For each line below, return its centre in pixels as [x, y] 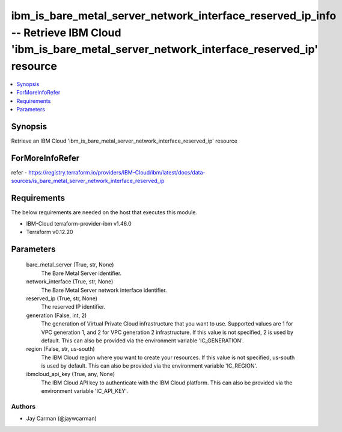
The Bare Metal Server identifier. [81, 273]
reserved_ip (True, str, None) [62, 298]
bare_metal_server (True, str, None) [70, 265]
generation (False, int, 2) [56, 315]
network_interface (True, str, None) [70, 282]
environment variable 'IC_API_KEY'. [85, 391]
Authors [23, 407]
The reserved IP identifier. [73, 307]
